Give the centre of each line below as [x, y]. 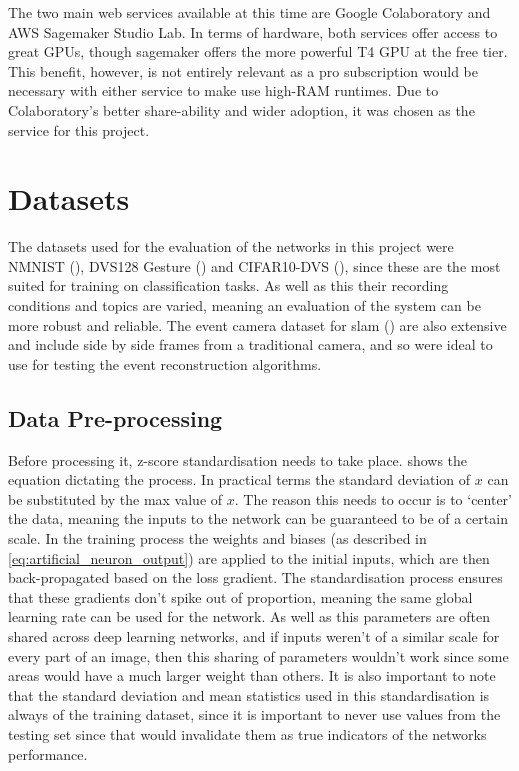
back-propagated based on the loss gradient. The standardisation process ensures [255, 577]
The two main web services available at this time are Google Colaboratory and [249, 12]
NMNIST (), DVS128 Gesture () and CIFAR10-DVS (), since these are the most [254, 265]
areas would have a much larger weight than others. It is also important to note [252, 675]
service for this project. [79, 129]
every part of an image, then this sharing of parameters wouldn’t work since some [258, 655]
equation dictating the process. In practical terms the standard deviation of [239, 479]
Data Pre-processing [115, 417]
